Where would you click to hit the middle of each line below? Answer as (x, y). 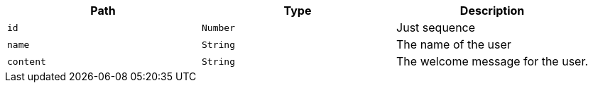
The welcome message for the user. (493, 61)
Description (492, 11)
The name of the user (454, 44)
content (27, 61)
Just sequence (436, 27)
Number (218, 27)
